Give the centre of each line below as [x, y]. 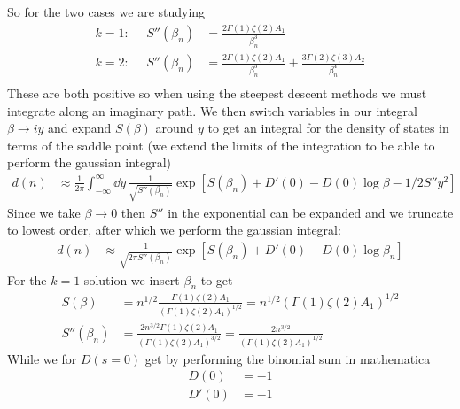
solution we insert [132, 279]
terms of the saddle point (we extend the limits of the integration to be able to [221, 145]
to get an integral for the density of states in [328, 128]
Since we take [44, 212]
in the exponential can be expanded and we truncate [311, 212]
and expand [80, 128]
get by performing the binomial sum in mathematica [288, 358]
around [175, 128]
